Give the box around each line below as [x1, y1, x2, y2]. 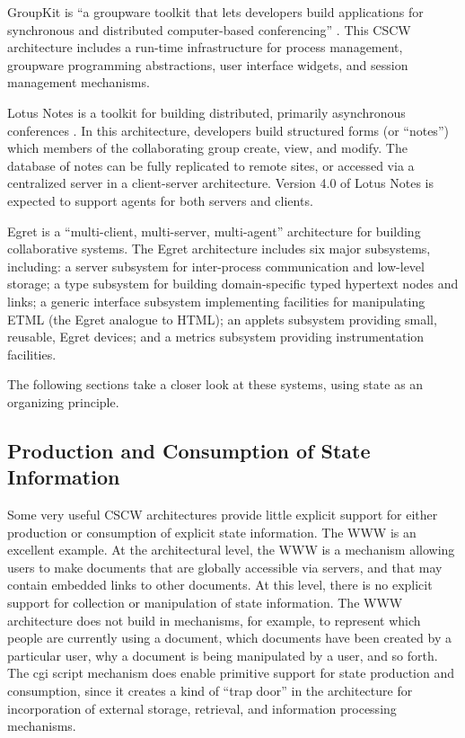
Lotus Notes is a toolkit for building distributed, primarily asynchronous [7, 102, 406, 121]
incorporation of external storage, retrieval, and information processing [7, 698, 397, 717]
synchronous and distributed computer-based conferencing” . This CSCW [7, 20, 411, 39]
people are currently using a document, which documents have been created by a [7, 628, 452, 647]
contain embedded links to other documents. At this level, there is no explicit [7, 575, 433, 594]
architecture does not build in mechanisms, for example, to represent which [7, 610, 421, 629]
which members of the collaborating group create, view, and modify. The [7, 138, 408, 157]
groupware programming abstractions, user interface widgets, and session [7, 55, 408, 74]
